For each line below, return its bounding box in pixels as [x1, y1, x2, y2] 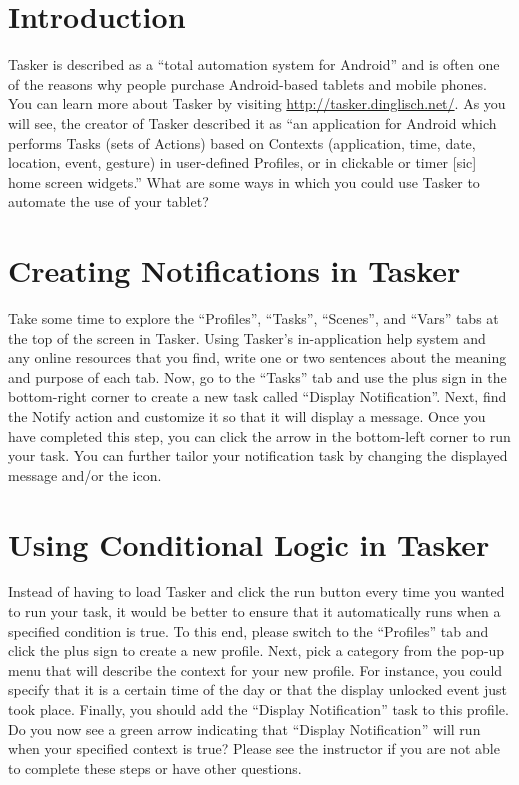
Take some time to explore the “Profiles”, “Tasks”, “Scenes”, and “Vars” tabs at [8, 308, 499, 328]
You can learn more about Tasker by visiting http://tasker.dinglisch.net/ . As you [8, 93, 506, 114]
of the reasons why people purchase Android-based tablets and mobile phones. [8, 73, 487, 94]
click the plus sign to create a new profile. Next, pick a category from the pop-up [8, 640, 505, 661]
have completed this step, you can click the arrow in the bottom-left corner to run [8, 425, 511, 446]
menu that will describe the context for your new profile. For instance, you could [8, 659, 503, 680]
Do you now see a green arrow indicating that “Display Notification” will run [8, 718, 481, 739]
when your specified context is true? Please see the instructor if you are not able [8, 738, 500, 759]
